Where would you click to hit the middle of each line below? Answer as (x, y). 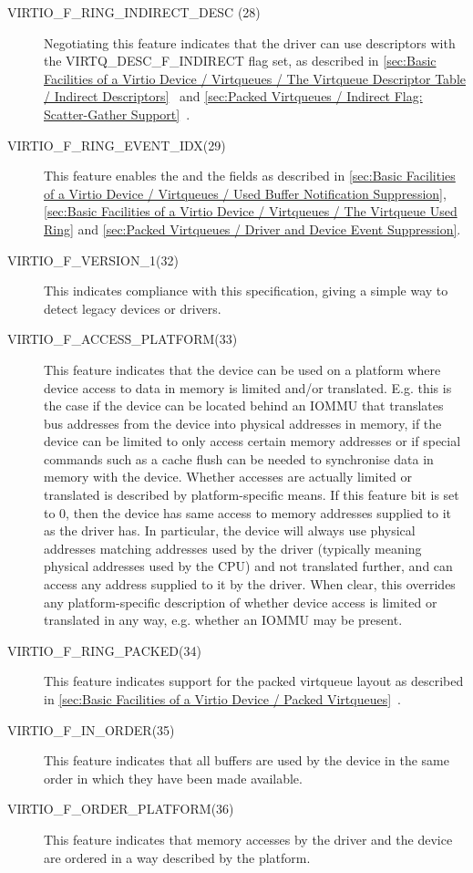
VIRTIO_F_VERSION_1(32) (93, 260)
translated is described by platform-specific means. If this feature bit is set (252, 495)
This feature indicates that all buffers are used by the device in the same (247, 760)
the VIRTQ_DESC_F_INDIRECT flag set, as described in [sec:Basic (240, 61)
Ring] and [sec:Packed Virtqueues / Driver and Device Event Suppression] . (252, 229)
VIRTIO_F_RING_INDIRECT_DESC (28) (134, 12)
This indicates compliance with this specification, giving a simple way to (246, 291)
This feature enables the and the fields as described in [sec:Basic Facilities (250, 176)
